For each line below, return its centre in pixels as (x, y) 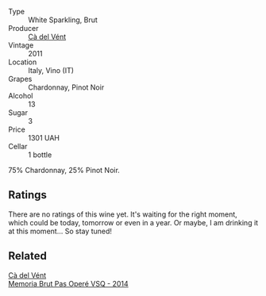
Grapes (20, 79)
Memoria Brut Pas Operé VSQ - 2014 (68, 283)
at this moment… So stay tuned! (60, 231)
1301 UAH (44, 138)
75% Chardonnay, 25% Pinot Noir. (64, 170)
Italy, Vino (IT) (51, 70)
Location (23, 62)
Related (28, 256)
